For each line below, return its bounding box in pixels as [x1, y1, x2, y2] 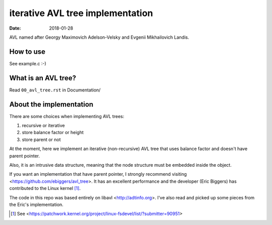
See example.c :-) [9, 60, 46, 66]
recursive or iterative [22, 123, 65, 129]
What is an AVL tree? [9, 73, 77, 82]
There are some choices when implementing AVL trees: [9, 113, 124, 119]
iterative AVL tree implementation [9, 8, 153, 19]
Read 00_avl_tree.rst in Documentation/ [9, 87, 101, 93]
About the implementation [9, 100, 94, 108]
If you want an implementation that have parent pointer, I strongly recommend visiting [9, 171, 187, 177]
